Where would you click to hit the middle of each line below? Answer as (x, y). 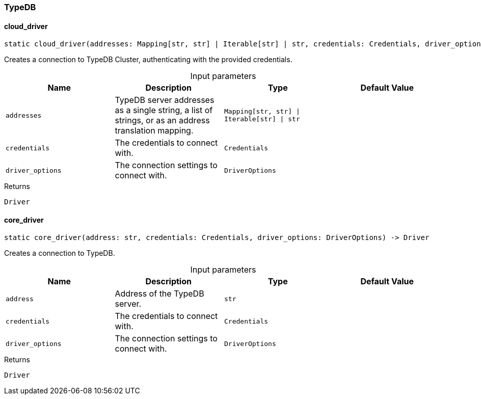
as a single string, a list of (164, 110)
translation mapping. (154, 131)
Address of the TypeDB (159, 294)
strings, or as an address (162, 121)
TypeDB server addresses (165, 100)
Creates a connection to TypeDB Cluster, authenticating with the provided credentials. (148, 60)
